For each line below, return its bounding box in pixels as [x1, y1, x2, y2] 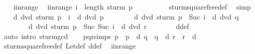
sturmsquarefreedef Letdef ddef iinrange [4, 40, 136, 51]
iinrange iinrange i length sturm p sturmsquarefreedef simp [13, 1, 251, 11]
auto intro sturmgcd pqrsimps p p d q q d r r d [4, 30, 196, 41]
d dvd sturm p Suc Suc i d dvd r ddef [28, 21, 189, 31]
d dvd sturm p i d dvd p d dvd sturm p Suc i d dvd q [13, 11, 239, 21]
